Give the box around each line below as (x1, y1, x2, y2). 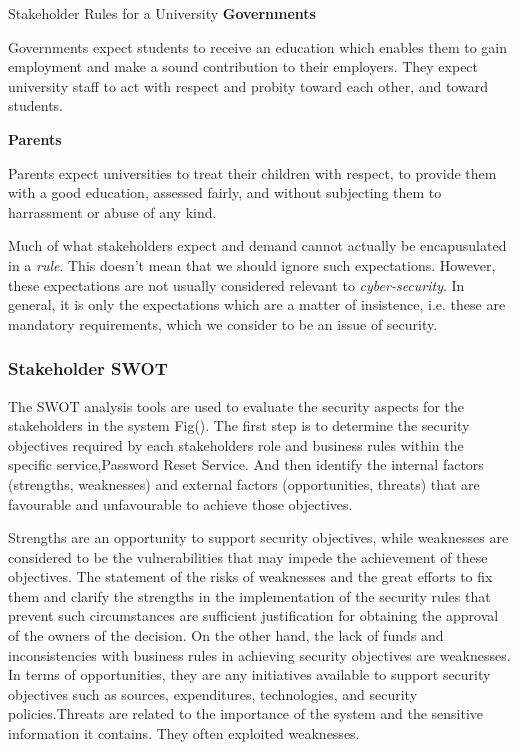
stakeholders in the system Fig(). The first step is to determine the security (8, 415, 470, 436)
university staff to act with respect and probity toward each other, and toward (8, 75, 488, 96)
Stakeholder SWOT (8, 356, 168, 381)
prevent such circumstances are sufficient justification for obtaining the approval (8, 605, 499, 626)
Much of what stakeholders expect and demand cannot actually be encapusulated (8, 235, 507, 256)
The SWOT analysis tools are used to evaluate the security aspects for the (8, 395, 464, 416)
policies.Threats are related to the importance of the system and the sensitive (8, 703, 484, 724)
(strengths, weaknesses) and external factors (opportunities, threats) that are (8, 473, 480, 494)
